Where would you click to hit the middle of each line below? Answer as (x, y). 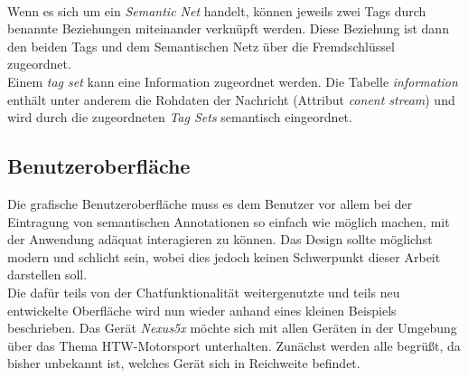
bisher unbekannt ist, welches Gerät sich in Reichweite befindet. (184, 363)
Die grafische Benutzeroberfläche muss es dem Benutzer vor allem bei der (210, 203)
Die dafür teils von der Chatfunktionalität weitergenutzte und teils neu (204, 292)
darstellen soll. (47, 274)
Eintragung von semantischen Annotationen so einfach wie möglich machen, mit (229, 221)
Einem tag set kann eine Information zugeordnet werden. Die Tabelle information (233, 81)
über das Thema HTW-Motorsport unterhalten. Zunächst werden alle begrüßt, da (234, 345)
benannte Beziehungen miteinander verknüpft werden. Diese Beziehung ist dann (228, 28)
